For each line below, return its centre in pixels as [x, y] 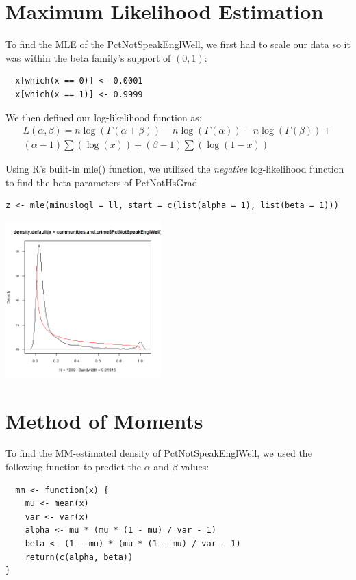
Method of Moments [104, 420]
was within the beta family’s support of [88, 57]
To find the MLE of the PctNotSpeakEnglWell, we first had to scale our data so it [178, 44]
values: [195, 467]
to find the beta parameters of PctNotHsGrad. [103, 182]
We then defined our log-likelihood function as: [104, 117]
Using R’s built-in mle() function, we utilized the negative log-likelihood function [175, 169]
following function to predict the [74, 467]
